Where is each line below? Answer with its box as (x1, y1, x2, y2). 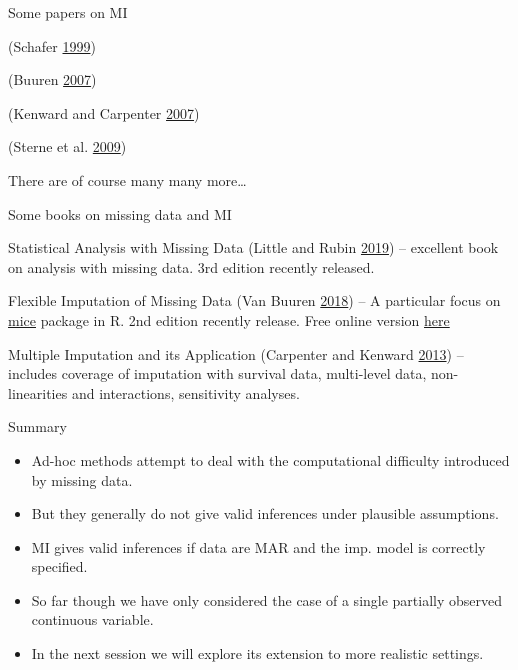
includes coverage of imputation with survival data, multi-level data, (8, 363, 427, 384)
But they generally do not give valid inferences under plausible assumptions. (31, 503, 499, 524)
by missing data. (31, 469, 133, 490)
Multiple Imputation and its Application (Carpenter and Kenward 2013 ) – (8, 343, 464, 364)
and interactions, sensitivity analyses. (71, 382, 300, 403)
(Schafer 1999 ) (8, 35, 96, 56)
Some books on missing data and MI (8, 203, 232, 224)
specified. (31, 556, 88, 577)
